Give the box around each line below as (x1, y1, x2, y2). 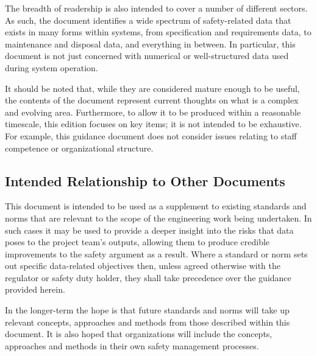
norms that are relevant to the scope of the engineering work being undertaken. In (5, 211, 312, 224)
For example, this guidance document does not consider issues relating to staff (5, 129, 297, 142)
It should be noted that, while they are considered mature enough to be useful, (5, 82, 300, 94)
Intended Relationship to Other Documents (5, 171, 285, 190)
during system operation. (5, 61, 98, 74)
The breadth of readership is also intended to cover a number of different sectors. (5, 2, 308, 14)
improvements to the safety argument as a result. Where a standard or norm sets (5, 247, 308, 260)
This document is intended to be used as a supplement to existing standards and (5, 200, 307, 212)
